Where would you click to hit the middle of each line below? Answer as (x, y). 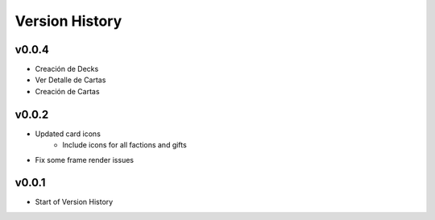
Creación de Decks (67, 69)
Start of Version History (74, 202)
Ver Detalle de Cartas (70, 80)
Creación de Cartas (67, 91)
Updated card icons (68, 134)
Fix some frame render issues (85, 160)
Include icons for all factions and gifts (124, 145)
